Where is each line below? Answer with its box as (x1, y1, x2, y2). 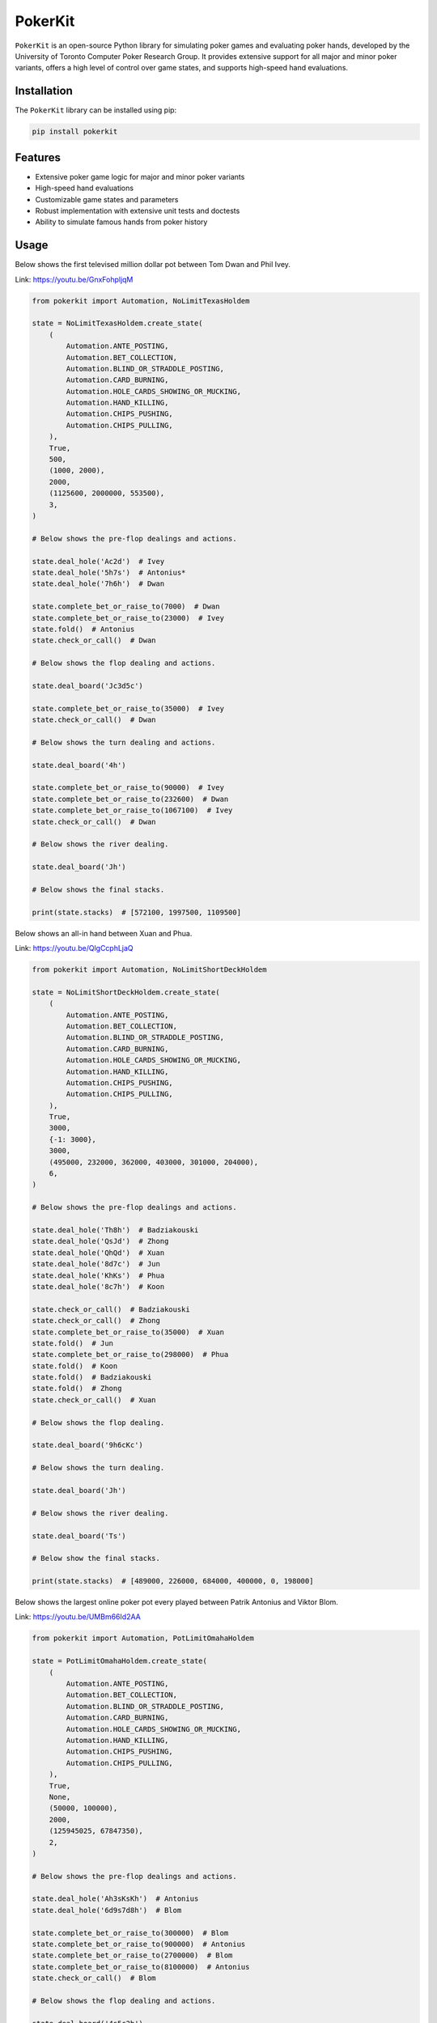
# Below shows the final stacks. (32, 884, 165, 894)
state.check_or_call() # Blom (32, 1974, 157, 1983)
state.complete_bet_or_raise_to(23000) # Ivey (32, 613, 224, 622)
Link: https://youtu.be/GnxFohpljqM (15, 274, 134, 284)
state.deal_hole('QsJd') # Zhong (32, 1236, 169, 1246)
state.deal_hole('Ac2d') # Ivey (32, 557, 165, 566)
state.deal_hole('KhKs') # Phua (32, 1270, 165, 1280)
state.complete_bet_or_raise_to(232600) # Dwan (32, 794, 229, 804)
